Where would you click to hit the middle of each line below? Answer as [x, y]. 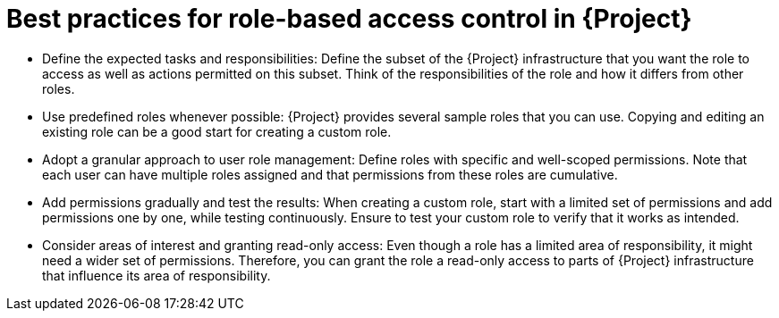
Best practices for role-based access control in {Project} [349, 19]
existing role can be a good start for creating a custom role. [217, 131]
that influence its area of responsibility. [157, 275]
